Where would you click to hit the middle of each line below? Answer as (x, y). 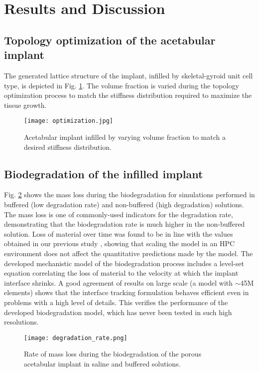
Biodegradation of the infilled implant (104, 174)
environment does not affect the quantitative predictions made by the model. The (129, 253)
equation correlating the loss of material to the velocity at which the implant (121, 273)
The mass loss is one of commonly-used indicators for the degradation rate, (119, 214)
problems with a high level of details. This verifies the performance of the (116, 302)
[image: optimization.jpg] (68, 121)
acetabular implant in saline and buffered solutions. (102, 363)
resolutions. (21, 322)
